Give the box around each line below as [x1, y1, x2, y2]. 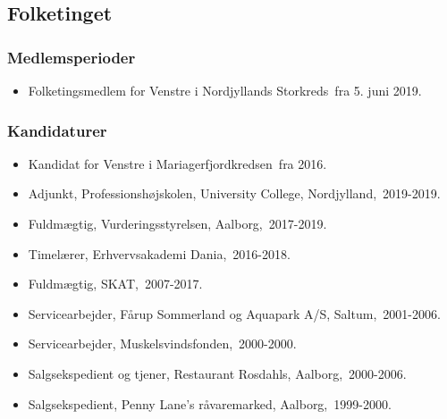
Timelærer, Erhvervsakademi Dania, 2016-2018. [28, 244, 291, 263]
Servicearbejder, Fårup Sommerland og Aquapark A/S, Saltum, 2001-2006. [28, 304, 441, 323]
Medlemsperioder [7, 46, 136, 68]
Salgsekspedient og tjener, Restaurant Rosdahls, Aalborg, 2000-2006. [28, 364, 407, 382]
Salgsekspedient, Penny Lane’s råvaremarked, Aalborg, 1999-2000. [28, 394, 392, 413]
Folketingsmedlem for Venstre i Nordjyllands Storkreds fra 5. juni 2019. [28, 81, 422, 99]
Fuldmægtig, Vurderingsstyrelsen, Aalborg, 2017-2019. [28, 214, 327, 232]
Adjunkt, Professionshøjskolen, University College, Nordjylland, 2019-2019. [28, 184, 441, 203]
